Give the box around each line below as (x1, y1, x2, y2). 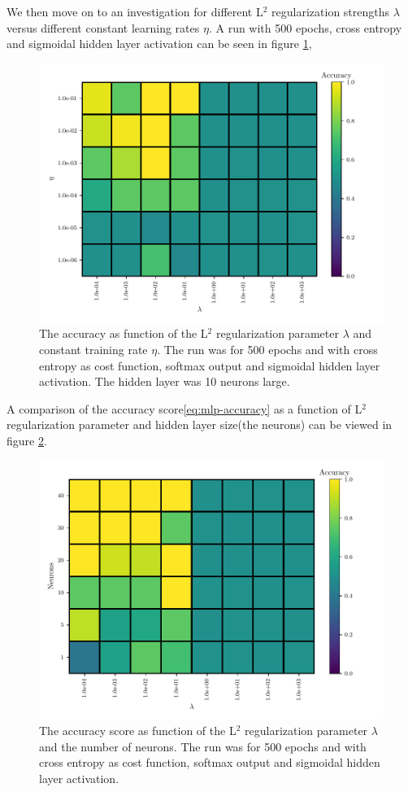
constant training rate (39, 340, 148, 357)
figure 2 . (7, 431, 47, 449)
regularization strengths (271, 3, 390, 20)
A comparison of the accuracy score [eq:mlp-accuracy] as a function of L (7, 400, 362, 417)
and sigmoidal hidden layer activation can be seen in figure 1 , (7, 35, 312, 52)
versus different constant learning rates (7, 19, 200, 36)
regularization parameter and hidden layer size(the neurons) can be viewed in (7, 416, 393, 433)
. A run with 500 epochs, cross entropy (208, 19, 402, 36)
